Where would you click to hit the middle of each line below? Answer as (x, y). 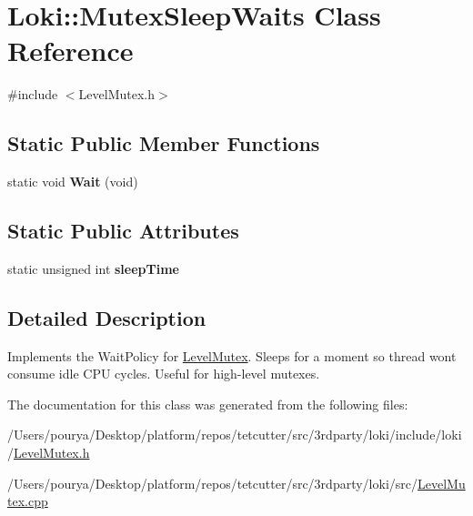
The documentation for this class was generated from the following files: (208, 404)
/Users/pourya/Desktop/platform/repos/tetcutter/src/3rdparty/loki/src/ (212, 483)
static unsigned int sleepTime (93, 268)
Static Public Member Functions (164, 143)
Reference (70, 51)
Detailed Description (107, 317)
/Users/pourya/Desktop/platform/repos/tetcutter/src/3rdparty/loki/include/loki (235, 435)
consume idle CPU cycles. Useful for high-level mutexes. (164, 374)
